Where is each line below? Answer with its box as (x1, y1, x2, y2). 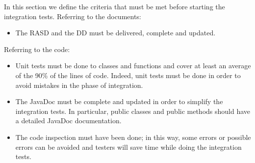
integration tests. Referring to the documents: (4, 11, 141, 21)
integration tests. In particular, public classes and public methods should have (15, 106, 251, 116)
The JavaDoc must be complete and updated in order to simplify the (15, 96, 223, 107)
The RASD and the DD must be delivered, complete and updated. (15, 27, 216, 38)
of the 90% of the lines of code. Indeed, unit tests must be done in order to (15, 70, 241, 80)
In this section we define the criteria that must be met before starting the (4, 1, 225, 11)
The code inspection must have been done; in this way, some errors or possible (15, 132, 251, 142)
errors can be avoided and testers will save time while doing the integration (15, 141, 242, 152)
